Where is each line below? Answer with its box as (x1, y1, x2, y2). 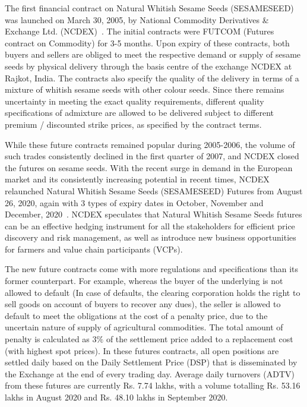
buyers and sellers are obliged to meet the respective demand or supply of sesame (5, 48, 301, 61)
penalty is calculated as (5, 333, 90, 345)
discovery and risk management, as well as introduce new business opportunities (5, 231, 296, 244)
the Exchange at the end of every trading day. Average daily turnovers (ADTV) (5, 367, 295, 380)
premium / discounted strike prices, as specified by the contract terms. (5, 118, 262, 130)
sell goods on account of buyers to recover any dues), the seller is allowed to (5, 298, 281, 310)
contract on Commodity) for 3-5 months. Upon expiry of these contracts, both (5, 36, 290, 49)
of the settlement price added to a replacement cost (106, 333, 293, 345)
